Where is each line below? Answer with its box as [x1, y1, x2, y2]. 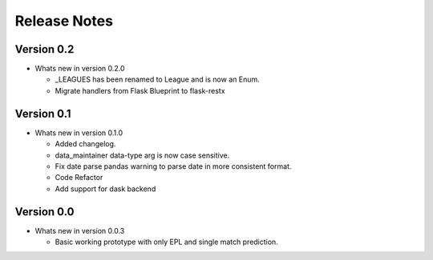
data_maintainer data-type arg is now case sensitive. [55, 150, 230, 160]
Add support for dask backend [55, 184, 156, 194]
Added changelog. [55, 139, 116, 149]
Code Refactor [55, 173, 103, 182]
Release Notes [14, 12, 114, 30]
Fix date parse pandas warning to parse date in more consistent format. [55, 161, 292, 171]
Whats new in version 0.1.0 [34, 128, 123, 138]
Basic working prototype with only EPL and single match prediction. [55, 237, 278, 246]
